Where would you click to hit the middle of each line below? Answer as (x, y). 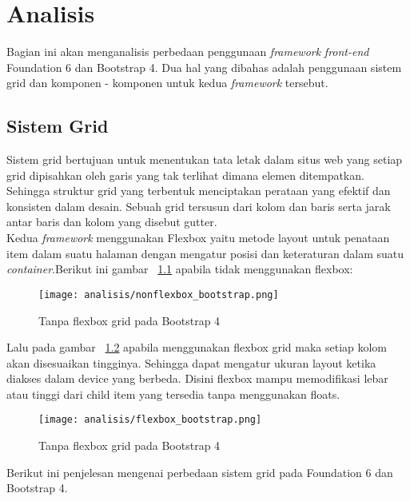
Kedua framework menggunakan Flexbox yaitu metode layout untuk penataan (198, 238)
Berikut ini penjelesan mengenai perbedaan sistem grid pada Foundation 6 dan (200, 472)
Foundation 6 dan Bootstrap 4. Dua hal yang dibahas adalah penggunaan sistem (204, 67)
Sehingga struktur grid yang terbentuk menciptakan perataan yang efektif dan (199, 191)
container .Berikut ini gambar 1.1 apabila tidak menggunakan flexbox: (180, 269)
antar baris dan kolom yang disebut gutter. (112, 222)
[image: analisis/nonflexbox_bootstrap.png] (159, 294)
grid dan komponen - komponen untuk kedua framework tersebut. (167, 83)
